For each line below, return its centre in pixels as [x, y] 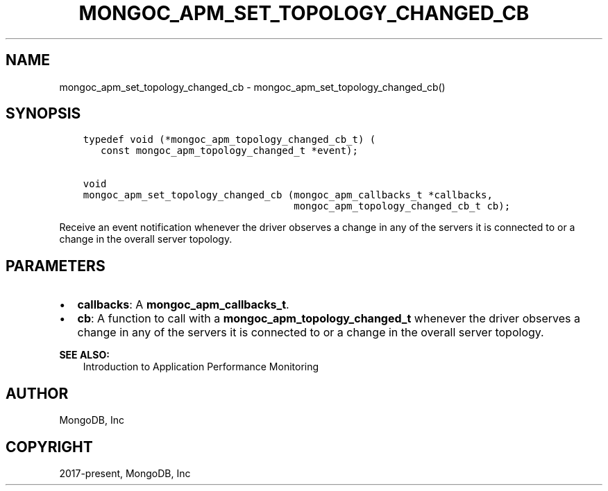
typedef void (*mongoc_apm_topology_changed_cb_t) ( [229, 140]
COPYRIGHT [49, 447]
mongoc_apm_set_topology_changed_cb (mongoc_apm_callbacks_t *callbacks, [288, 195]
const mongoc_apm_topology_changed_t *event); [229, 151]
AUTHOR [37, 393]
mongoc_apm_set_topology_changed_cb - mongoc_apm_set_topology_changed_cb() [252, 87]
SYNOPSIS [43, 114]
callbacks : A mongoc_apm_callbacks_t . [183, 305]
